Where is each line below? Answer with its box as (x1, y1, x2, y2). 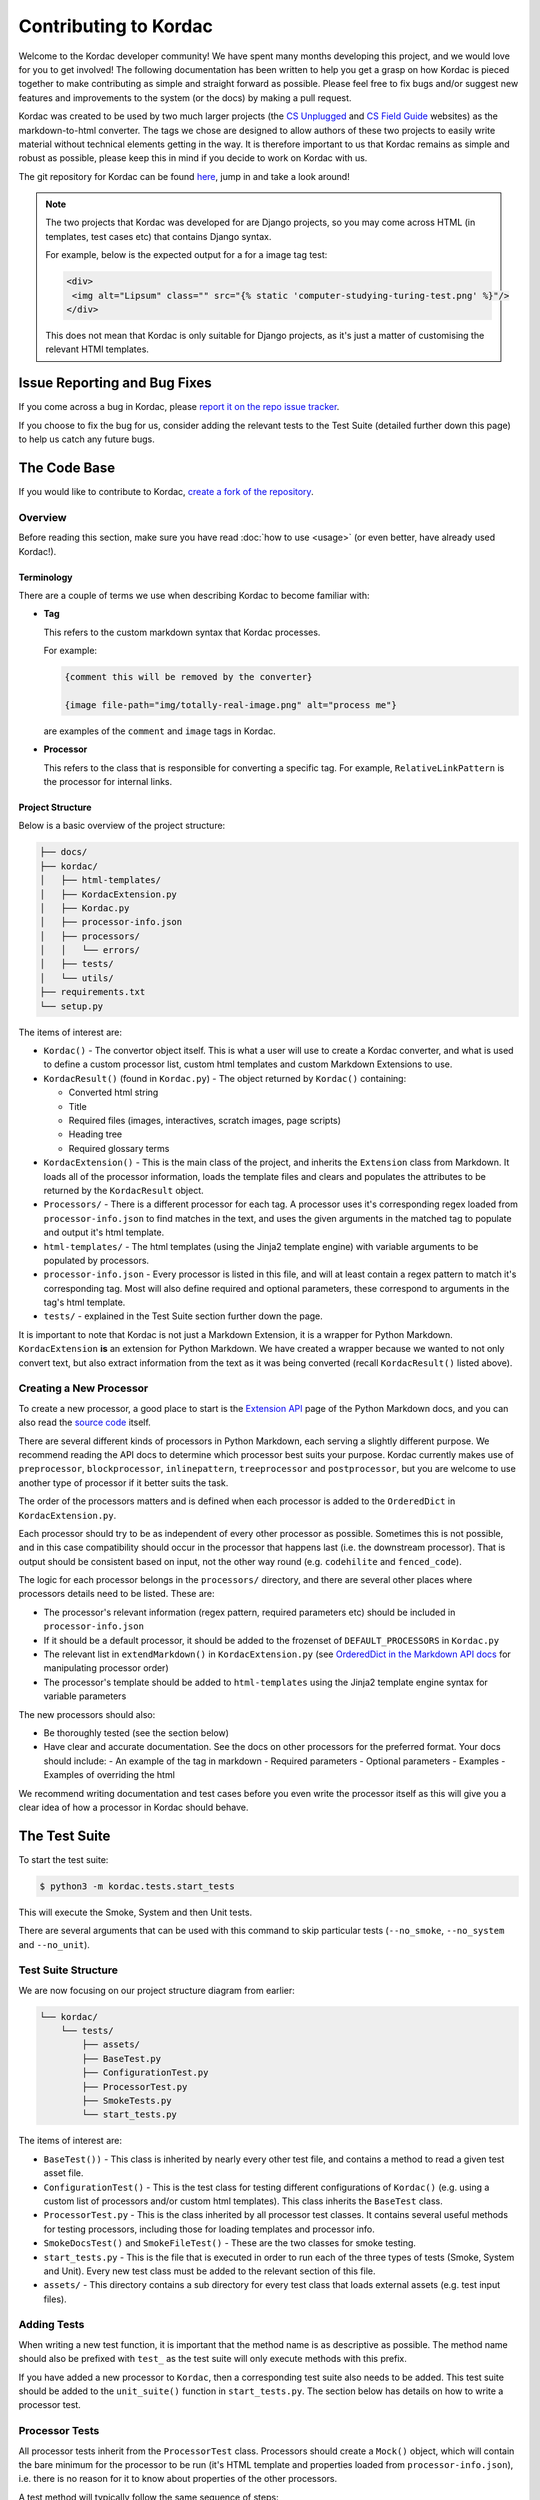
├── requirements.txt (39, 986, 146, 998)
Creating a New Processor (18, 1381, 149, 1395)
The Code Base (18, 459, 116, 476)
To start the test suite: (18, 1853, 109, 1865)
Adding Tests (18, 2318, 85, 2332)
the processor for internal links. (43, 775, 173, 787)
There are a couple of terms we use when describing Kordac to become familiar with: (18, 589, 370, 601)
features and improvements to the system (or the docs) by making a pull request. (18, 91, 352, 104)
